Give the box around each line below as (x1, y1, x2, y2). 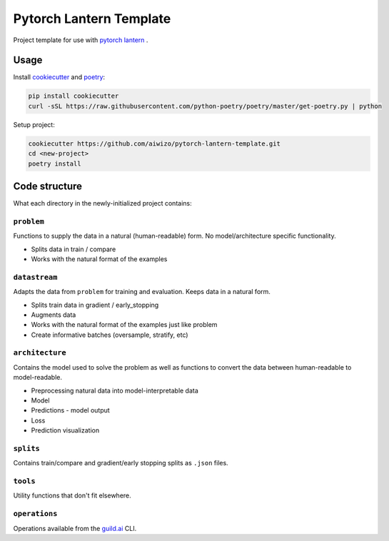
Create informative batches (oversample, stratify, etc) (31, 330, 188, 339)
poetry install (28, 159, 81, 168)
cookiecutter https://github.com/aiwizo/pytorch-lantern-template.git (28, 139, 281, 148)
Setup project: (13, 120, 55, 128)
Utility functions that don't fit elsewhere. (13, 491, 131, 500)
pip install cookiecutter (28, 92, 119, 100)
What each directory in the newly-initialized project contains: (13, 199, 192, 208)
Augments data (31, 310, 76, 319)
